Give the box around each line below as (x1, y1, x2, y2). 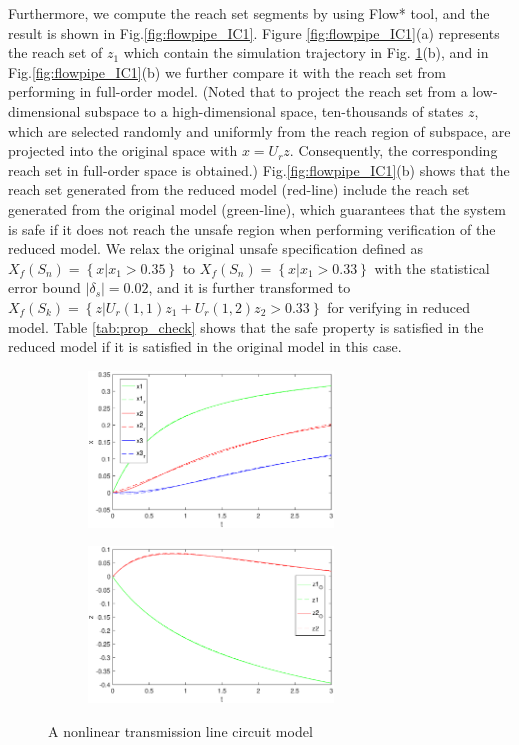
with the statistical (374, 257, 490, 278)
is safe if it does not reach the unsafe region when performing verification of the (8, 218, 496, 239)
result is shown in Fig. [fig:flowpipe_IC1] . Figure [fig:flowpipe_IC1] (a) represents (8, 22, 500, 43)
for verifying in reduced (327, 296, 471, 317)
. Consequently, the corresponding (289, 140, 498, 161)
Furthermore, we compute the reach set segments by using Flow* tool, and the (8, 3, 490, 23)
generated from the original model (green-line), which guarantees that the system (8, 198, 506, 219)
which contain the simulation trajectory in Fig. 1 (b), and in (123, 42, 489, 63)
